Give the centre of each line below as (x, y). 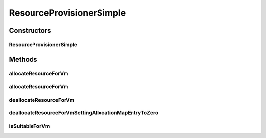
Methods (23, 59)
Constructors (30, 30)
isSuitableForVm (30, 126)
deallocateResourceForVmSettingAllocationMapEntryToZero (84, 113)
